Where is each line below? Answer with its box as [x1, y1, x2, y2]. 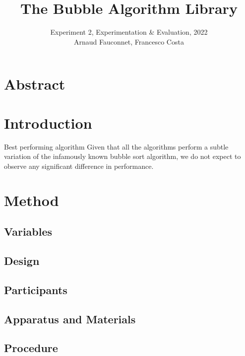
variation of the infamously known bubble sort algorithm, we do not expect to [4, 151, 241, 161]
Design [4, 253, 40, 268]
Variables [4, 224, 53, 239]
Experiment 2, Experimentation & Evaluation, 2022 [50, 27, 208, 37]
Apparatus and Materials [4, 311, 136, 326]
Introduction [4, 112, 92, 133]
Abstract [4, 74, 65, 94]
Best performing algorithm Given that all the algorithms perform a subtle [4, 141, 229, 152]
